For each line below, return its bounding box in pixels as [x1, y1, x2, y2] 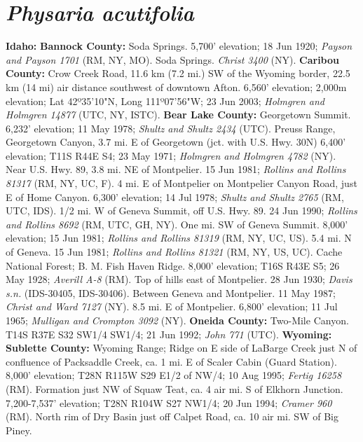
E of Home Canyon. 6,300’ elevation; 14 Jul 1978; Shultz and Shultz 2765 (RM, [6, 189, 344, 204]
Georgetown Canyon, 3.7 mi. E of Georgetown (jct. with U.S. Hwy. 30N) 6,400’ [6, 134, 346, 149]
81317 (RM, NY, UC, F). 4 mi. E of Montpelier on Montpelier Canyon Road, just [6, 176, 357, 191]
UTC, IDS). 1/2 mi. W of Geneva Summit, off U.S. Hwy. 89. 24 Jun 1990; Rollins [6, 203, 357, 218]
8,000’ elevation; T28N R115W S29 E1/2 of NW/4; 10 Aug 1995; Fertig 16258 [6, 368, 342, 382]
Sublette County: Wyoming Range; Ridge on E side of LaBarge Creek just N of [6, 340, 357, 355]
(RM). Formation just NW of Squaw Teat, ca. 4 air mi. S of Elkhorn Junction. [6, 381, 343, 396]
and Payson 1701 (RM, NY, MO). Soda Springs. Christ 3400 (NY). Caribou [6, 52, 339, 67]
